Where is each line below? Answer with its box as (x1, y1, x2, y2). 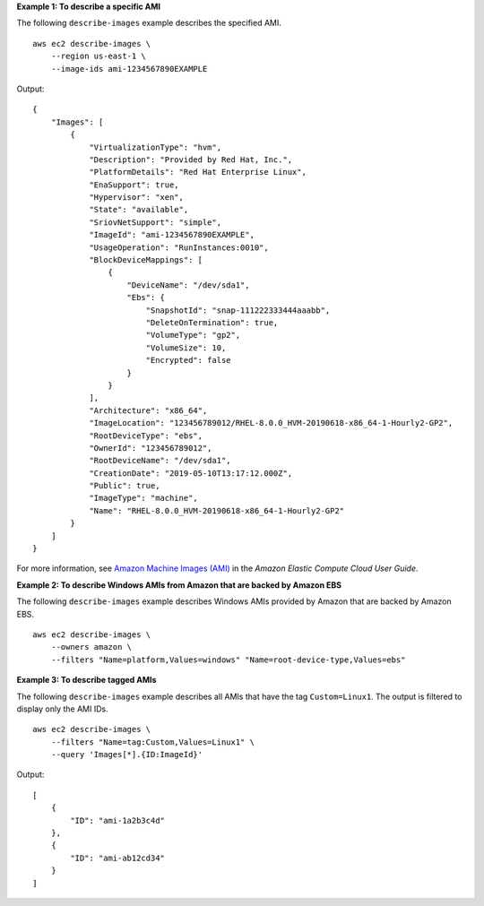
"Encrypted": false (145, 355, 232, 366)
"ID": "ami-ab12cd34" (70, 852, 166, 863)
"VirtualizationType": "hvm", (89, 142, 222, 152)
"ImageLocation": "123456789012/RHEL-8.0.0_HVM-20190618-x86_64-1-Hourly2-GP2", (89, 418, 454, 428)
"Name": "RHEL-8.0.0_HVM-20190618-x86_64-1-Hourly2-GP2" (89, 505, 345, 515)
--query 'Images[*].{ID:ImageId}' (50, 749, 203, 760)
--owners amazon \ (50, 642, 133, 652)
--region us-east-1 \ (50, 51, 147, 62)
